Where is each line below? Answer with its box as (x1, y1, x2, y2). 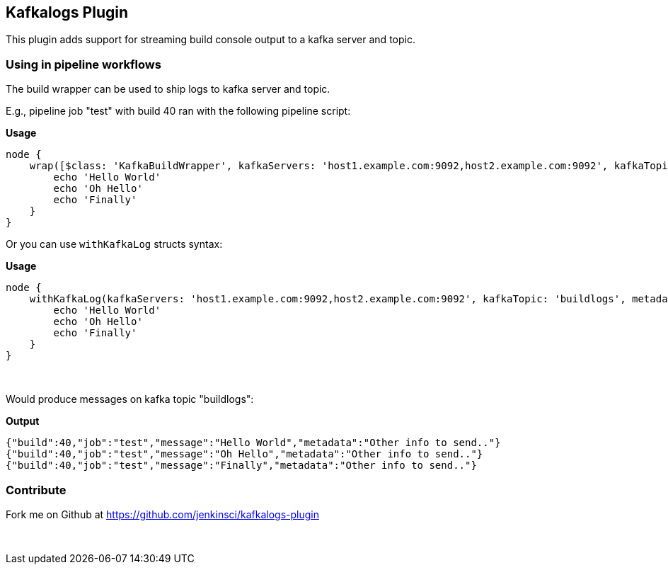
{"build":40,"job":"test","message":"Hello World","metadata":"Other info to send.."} (6, 437, 501, 449)
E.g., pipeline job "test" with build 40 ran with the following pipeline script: (6, 105, 351, 118)
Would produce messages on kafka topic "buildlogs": (6, 393, 254, 406)
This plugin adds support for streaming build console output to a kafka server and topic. (6, 33, 415, 46)
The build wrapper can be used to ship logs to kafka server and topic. (6, 83, 330, 96)
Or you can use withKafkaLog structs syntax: (6, 238, 223, 251)
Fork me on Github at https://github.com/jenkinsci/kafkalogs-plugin (6, 508, 319, 520)
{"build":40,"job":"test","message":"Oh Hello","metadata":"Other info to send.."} (6, 448, 483, 460)
